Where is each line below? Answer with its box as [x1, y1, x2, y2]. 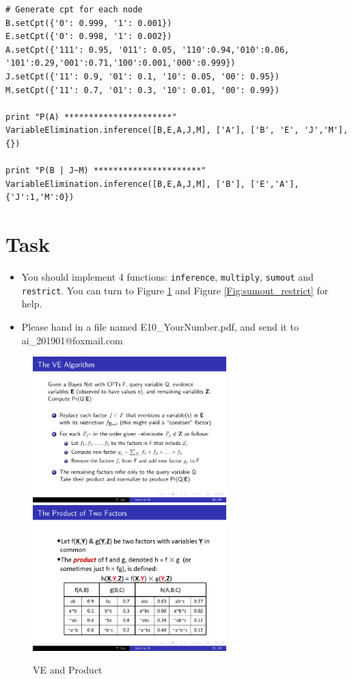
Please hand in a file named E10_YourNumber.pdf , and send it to [21, 319, 299, 333]
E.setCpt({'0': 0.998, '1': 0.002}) [5, 31, 172, 42]
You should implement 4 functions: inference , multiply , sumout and [21, 270, 314, 284]
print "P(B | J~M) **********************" [5, 166, 206, 176]
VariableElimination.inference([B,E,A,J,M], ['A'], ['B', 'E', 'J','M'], [5, 125, 349, 136]
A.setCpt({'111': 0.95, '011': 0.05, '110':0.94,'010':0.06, [5, 44, 290, 55]
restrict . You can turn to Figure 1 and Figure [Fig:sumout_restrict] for [21, 283, 329, 297]
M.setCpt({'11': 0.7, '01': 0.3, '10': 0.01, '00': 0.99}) [5, 85, 280, 95]
